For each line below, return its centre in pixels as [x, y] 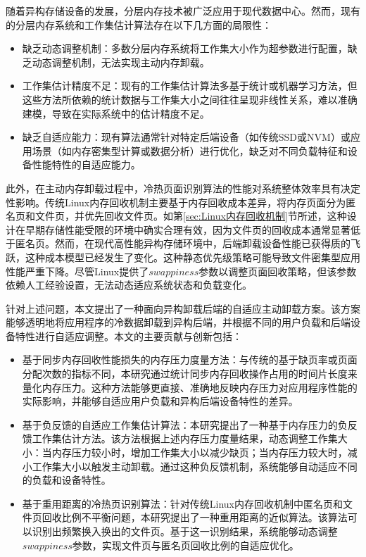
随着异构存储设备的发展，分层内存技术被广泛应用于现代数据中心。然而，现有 [183, 11]
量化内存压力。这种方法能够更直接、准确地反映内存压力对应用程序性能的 [190, 387]
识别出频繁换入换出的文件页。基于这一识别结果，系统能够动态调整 [185, 531]
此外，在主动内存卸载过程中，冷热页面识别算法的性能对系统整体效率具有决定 [183, 188]
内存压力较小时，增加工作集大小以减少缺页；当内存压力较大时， [200, 452]
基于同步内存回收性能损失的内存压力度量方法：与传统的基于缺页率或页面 [190, 359]
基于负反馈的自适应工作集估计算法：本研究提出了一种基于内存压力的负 [185, 424]
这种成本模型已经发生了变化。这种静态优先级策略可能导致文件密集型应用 [193, 257]
